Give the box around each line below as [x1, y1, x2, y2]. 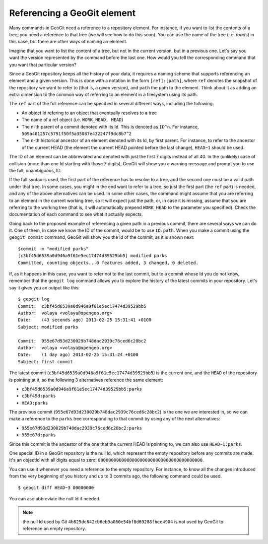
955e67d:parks [21, 432, 56, 438]
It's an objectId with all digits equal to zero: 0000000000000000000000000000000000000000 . [9, 457, 204, 463]
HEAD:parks [21, 400, 48, 406]
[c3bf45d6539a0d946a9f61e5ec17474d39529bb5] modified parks [18, 253, 167, 259]
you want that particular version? [9, 62, 76, 68]
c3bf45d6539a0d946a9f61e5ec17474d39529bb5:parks [21, 386, 142, 392]
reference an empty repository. [22, 526, 86, 532]
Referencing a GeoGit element [9, 7, 136, 18]
